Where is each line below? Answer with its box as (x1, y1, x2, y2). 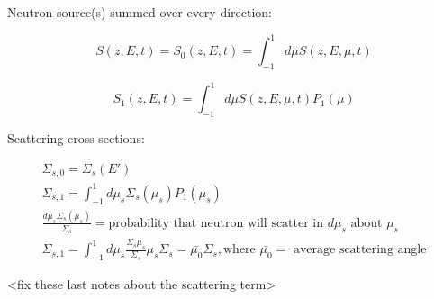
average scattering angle (293, 243, 427, 257)
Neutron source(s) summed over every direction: (7, 3, 273, 21)
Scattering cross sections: (7, 129, 145, 148)
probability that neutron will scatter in (108, 216, 324, 230)
